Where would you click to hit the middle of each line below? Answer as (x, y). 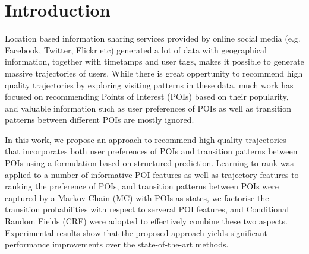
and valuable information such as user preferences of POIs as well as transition (148, 108)
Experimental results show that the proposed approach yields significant (136, 232)
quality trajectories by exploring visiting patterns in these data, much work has (149, 85)
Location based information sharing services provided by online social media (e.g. (153, 38)
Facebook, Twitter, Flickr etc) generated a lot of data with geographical (136, 50)
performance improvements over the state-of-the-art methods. (117, 244)
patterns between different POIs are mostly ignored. (100, 120)
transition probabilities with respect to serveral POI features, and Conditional (147, 209)
